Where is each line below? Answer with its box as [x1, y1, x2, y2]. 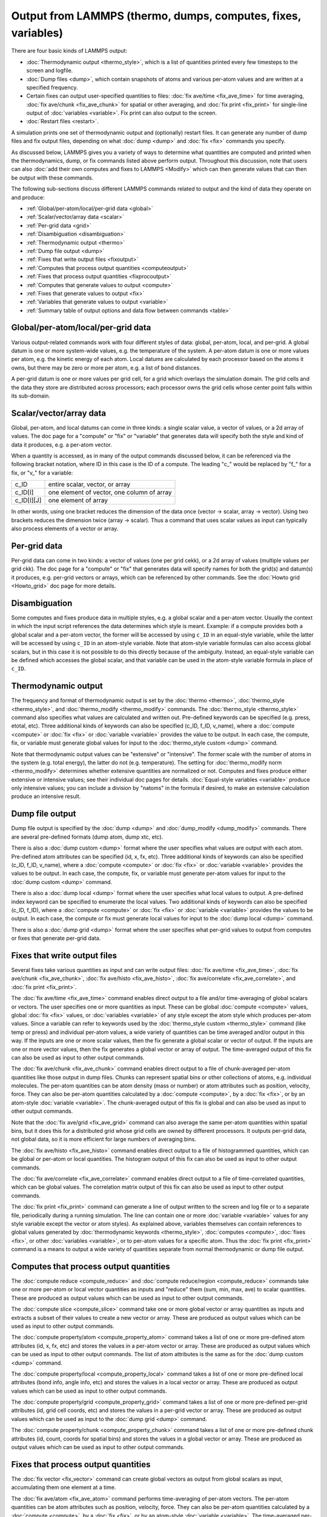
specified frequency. [26, 84, 78, 91]
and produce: [11, 194, 45, 201]
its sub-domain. [11, 392, 51, 399]
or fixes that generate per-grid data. [11, 934, 101, 942]
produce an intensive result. [11, 792, 81, 800]
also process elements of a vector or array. [11, 525, 119, 532]
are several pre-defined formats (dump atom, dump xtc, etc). [11, 833, 163, 840]
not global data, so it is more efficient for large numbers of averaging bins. [11, 1135, 197, 1143]
